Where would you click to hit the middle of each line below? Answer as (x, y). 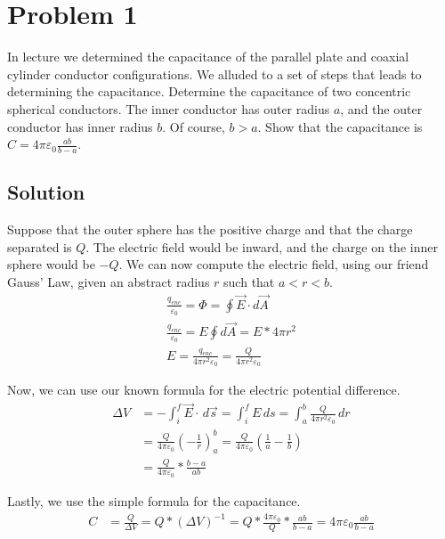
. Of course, (194, 126)
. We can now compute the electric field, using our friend (274, 264)
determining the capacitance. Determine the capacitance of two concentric (209, 91)
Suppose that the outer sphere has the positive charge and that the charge (210, 229)
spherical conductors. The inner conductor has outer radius (169, 108)
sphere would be (51, 264)
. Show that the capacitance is (340, 126)
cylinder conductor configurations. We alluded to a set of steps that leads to (214, 73)
